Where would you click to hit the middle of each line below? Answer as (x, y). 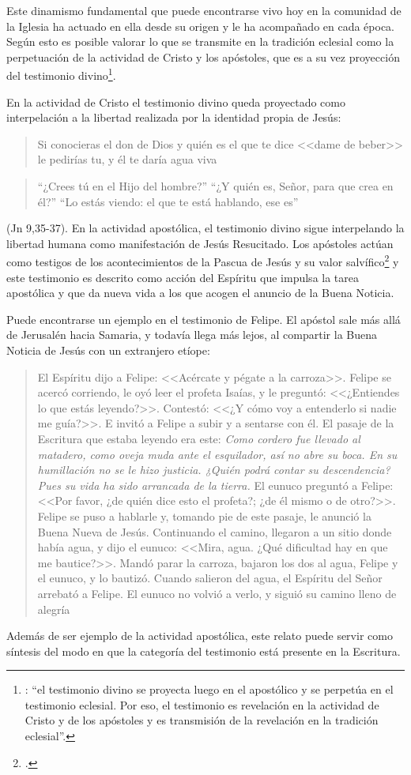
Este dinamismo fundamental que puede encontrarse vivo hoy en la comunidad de (204, 10)
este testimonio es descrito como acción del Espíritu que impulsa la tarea (183, 277)
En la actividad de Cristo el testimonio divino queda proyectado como (176, 102)
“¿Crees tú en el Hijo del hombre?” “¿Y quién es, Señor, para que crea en (215, 186)
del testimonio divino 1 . (61, 74)
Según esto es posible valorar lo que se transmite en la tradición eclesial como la (200, 41)
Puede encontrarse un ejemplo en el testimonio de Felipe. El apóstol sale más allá (204, 319)
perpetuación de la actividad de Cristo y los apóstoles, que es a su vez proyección (203, 56)
